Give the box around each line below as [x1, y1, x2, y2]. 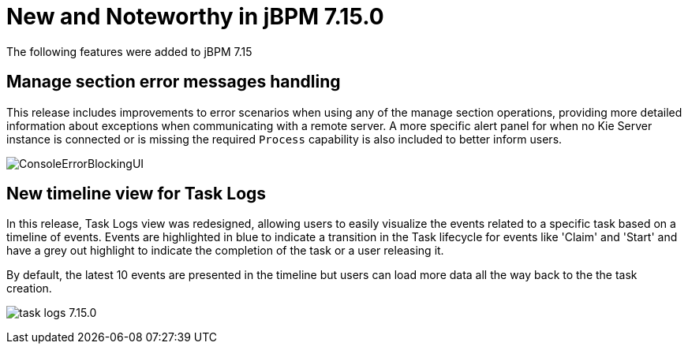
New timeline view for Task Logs [6, 184, 267, 204]
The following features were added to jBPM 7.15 [6, 44, 252, 58]
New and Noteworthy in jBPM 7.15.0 [6, 3, 384, 30]
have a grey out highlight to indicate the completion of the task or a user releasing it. [6, 244, 444, 258]
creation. [6, 281, 52, 296]
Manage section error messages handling [6, 72, 341, 92]
